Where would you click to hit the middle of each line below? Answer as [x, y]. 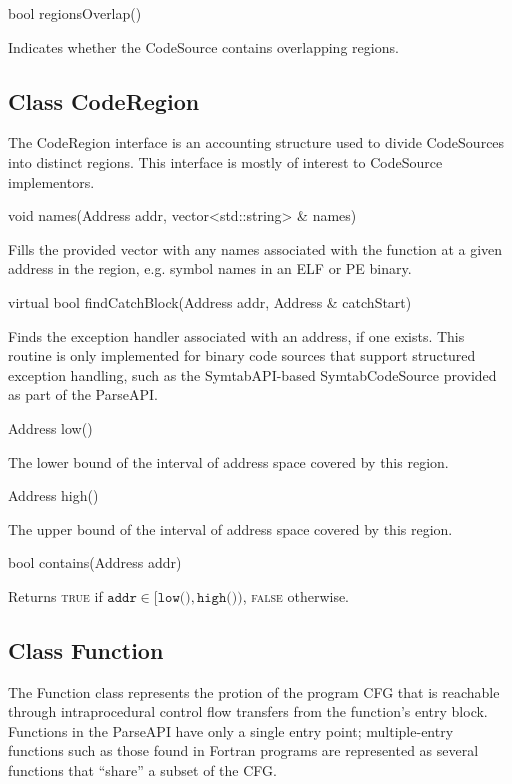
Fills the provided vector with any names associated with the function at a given [255, 248]
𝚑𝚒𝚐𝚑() [217, 597]
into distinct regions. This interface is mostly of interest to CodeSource [225, 161]
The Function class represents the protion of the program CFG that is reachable [254, 691]
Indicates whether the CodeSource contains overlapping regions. [203, 46]
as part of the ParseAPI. [83, 394]
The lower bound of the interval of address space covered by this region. [228, 461]
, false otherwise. [296, 595]
